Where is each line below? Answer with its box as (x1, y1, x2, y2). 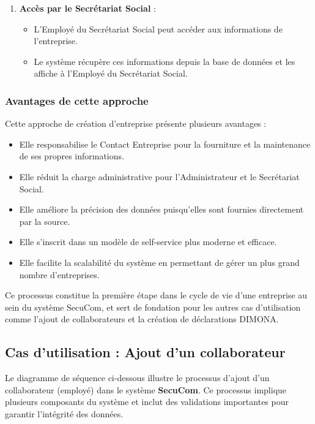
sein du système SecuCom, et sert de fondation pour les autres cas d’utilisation (5, 300, 301, 313)
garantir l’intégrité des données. (5, 407, 124, 420)
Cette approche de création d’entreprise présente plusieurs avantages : (5, 117, 267, 130)
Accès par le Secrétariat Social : (19, 2, 156, 14)
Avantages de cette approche (5, 93, 149, 108)
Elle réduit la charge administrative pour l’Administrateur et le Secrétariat (19, 170, 300, 183)
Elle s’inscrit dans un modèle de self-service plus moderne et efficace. (19, 235, 277, 248)
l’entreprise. (34, 34, 78, 47)
